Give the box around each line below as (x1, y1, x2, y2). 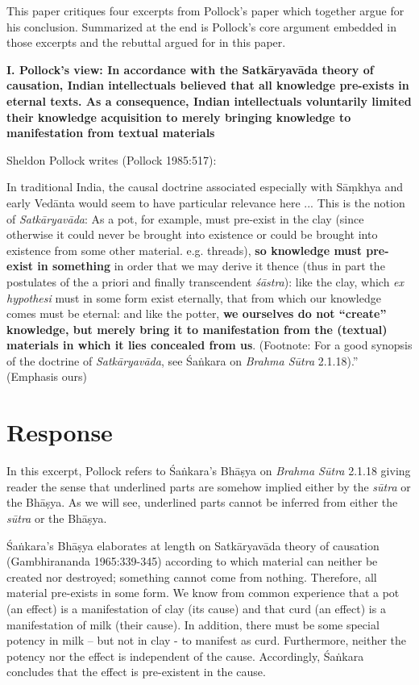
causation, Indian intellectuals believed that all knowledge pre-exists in (6, 77, 409, 94)
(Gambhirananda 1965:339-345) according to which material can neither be (6, 553, 378, 570)
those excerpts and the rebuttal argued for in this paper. (6, 34, 286, 51)
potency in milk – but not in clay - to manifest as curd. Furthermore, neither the (6, 632, 407, 649)
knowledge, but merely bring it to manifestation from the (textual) (6, 320, 388, 337)
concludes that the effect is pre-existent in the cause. (6, 663, 266, 680)
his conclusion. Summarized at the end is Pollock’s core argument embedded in (6, 18, 396, 35)
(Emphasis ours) (6, 368, 88, 385)
